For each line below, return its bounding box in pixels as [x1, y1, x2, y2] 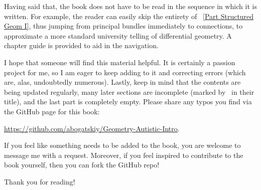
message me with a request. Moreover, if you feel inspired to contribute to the [4, 149, 243, 160]
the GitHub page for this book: [4, 106, 100, 116]
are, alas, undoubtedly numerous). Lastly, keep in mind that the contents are [4, 77, 241, 87]
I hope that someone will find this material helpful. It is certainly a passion [4, 57, 235, 67]
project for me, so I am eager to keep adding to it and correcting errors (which [4, 67, 246, 77]
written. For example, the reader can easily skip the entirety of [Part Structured [4, 11, 254, 21]
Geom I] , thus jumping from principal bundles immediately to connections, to [4, 21, 243, 31]
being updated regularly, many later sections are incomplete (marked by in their [4, 86, 254, 97]
